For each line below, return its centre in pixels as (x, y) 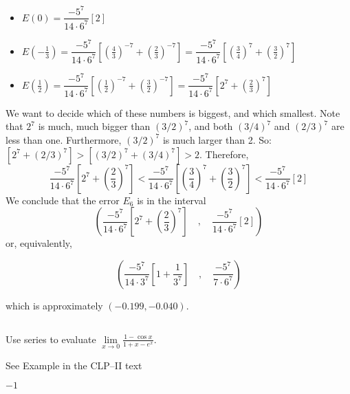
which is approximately (54, 305)
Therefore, (227, 154)
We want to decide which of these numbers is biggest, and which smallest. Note (173, 112)
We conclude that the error (63, 200)
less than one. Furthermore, (64, 139)
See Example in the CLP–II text (74, 365)
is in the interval (172, 200)
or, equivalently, (39, 243)
